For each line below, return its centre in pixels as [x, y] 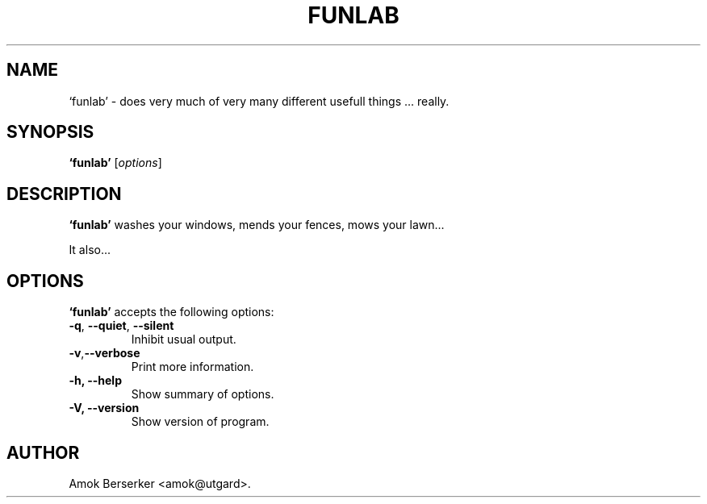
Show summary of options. [203, 394]
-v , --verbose [105, 353]
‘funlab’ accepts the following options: [172, 312]
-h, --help [95, 381]
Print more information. [192, 367]
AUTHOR [43, 452]
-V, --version [104, 408]
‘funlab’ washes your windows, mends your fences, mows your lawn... [257, 225]
